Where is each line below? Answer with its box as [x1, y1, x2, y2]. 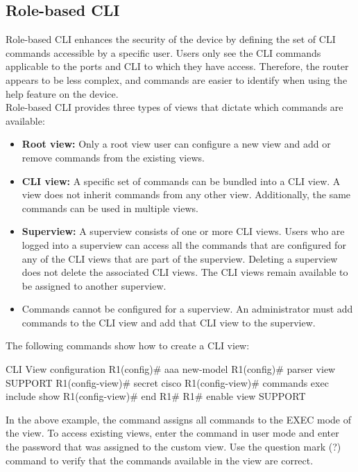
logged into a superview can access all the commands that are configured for [22, 237, 346, 252]
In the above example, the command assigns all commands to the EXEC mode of [6, 412, 352, 426]
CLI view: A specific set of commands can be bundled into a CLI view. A [22, 173, 341, 188]
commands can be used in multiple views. [22, 200, 198, 215]
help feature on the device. [6, 86, 119, 100]
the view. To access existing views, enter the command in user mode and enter [6, 426, 339, 440]
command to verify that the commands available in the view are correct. [6, 453, 314, 467]
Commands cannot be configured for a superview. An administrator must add [22, 301, 353, 316]
